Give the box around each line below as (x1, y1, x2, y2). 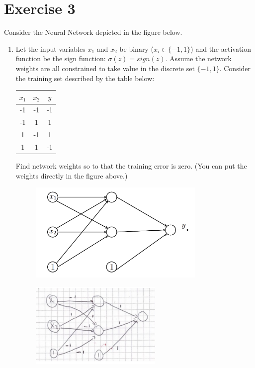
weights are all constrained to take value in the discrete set (15, 63, 195, 73)
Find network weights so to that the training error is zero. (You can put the (15, 161, 247, 171)
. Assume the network (165, 53, 232, 64)
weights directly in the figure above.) (15, 170, 128, 181)
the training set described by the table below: (15, 73, 155, 83)
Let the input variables (15, 43, 85, 54)
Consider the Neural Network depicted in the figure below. (4, 27, 182, 37)
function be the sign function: (15, 53, 106, 64)
